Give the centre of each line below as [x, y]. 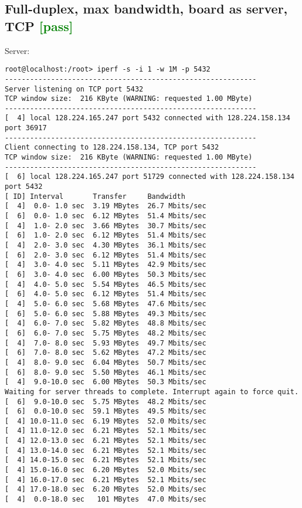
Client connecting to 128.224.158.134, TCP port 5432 [112, 148]
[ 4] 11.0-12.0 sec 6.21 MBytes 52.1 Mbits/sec [106, 431]
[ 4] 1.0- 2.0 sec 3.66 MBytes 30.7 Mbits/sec [106, 226]
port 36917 [26, 128]
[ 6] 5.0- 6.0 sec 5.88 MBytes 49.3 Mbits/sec [106, 314]
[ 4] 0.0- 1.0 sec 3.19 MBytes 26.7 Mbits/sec [106, 206]
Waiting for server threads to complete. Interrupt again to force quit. [152, 392]
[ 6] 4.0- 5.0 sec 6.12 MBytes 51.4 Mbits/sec [106, 294]
